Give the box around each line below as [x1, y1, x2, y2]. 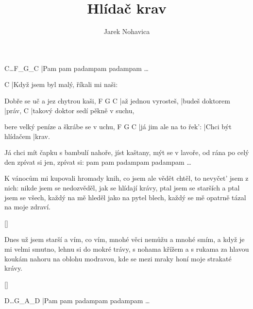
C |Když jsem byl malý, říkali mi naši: [4, 79, 118, 89]
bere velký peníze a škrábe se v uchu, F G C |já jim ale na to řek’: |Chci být [4, 121, 232, 132]
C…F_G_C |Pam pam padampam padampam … [4, 63, 149, 73]
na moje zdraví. [4, 202, 51, 212]
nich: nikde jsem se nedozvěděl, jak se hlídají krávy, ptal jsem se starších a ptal [4, 183, 240, 193]
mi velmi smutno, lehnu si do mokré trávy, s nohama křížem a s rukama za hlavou [4, 244, 249, 254]
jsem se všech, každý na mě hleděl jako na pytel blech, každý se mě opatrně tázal [4, 192, 246, 202]
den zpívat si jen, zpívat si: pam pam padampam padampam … [4, 156, 191, 167]
